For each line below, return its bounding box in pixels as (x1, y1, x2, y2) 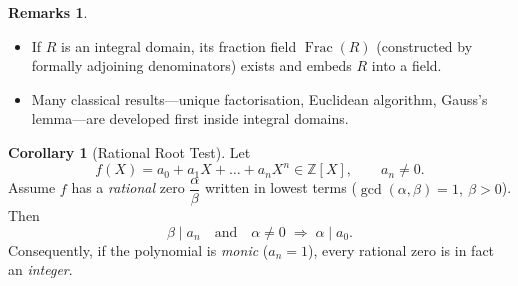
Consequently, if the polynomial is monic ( (8, 239, 269, 260)
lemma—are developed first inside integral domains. (31, 108, 349, 129)
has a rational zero (71, 177, 185, 198)
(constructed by (376, 35, 473, 56)
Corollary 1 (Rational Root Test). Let (8, 141, 251, 162)
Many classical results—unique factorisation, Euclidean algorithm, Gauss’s (31, 88, 488, 109)
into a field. (371, 55, 442, 76)
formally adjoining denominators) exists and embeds (31, 55, 352, 76)
